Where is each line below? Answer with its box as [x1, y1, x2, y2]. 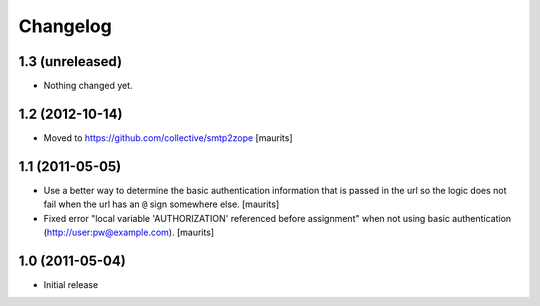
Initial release [43, 278, 99, 290]
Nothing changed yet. [43, 80, 134, 92]
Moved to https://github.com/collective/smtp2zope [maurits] [43, 131, 294, 144]
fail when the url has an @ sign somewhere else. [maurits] [43, 198, 280, 210]
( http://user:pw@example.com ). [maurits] [43, 226, 215, 239]
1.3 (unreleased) [18, 53, 123, 70]
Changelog [18, 15, 112, 37]
